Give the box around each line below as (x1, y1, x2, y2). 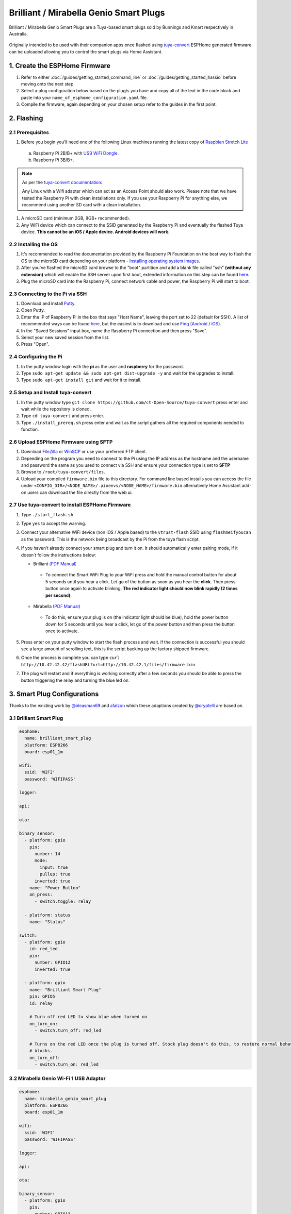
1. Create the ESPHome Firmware (9, 61, 111, 70)
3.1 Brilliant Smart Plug (9, 715, 63, 722)
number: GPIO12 (34, 960, 71, 965)
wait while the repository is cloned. (21, 406, 91, 412)
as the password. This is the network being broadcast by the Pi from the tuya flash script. (21, 536, 200, 542)
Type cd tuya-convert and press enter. (21, 413, 104, 419)
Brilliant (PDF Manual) (33, 561, 77, 567)
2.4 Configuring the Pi (9, 354, 63, 360)
